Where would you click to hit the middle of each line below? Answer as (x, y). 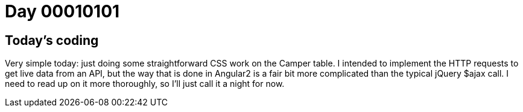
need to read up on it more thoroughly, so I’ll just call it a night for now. (145, 84)
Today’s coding (52, 40)
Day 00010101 (62, 11)
